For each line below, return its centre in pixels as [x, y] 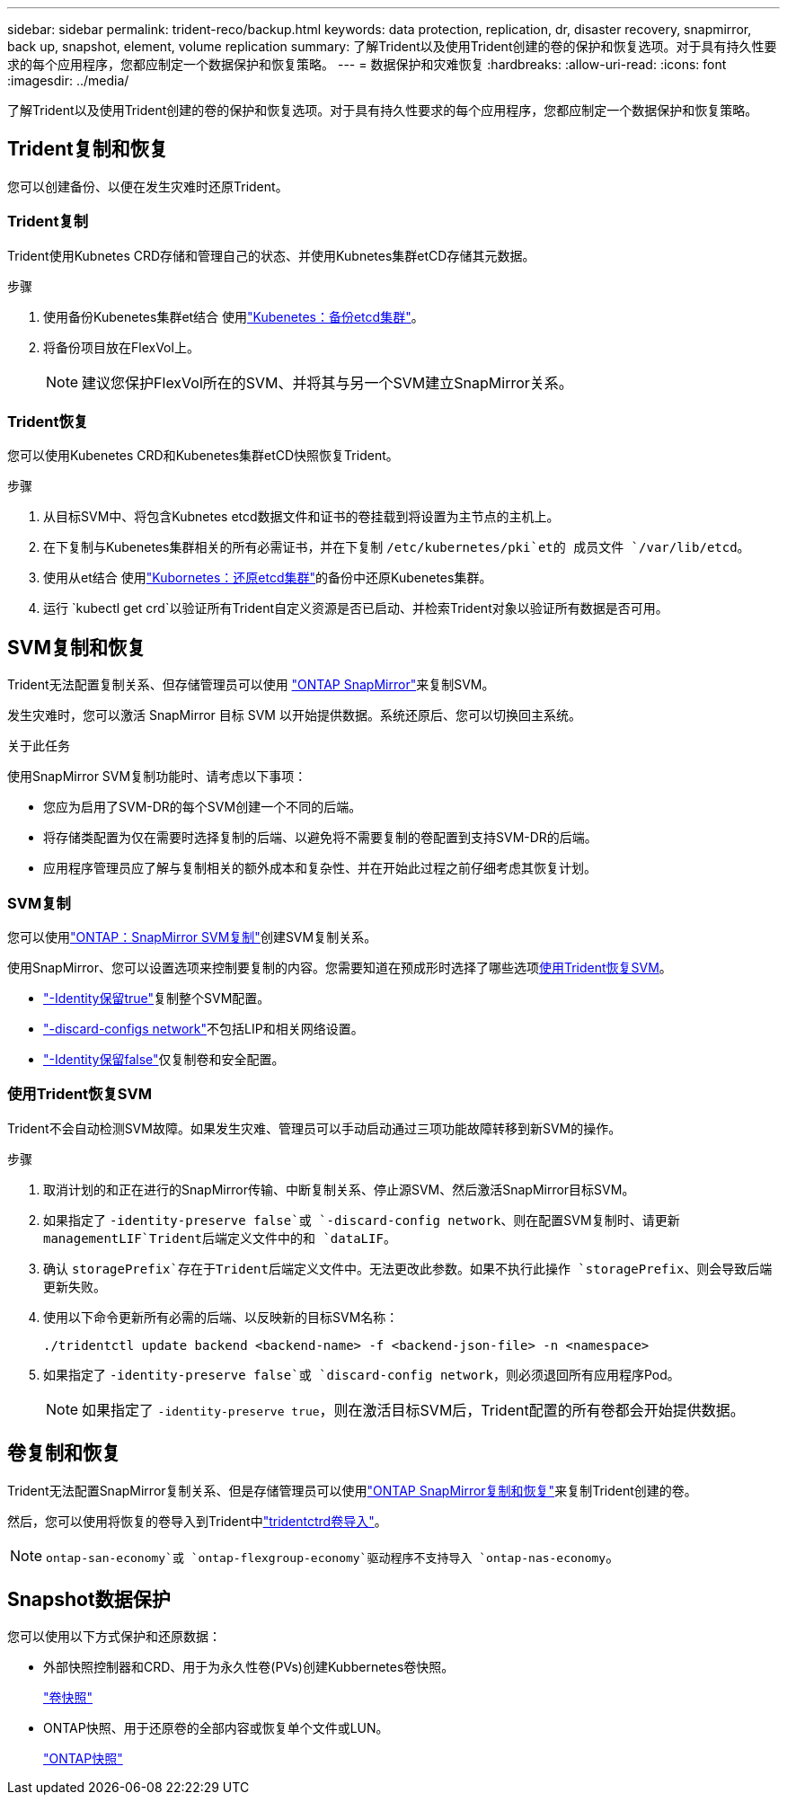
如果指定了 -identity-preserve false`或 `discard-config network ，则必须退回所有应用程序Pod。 [362, 1374]
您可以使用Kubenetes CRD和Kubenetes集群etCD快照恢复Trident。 [203, 456]
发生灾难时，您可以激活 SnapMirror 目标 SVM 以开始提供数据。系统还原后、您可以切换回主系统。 [294, 715]
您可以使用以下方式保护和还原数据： [114, 1637]
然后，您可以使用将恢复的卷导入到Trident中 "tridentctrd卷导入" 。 [197, 1521]
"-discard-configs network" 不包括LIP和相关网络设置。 [203, 1028]
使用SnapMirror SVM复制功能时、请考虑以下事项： [157, 777]
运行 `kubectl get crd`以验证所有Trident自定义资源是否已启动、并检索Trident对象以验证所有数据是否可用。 [356, 608]
